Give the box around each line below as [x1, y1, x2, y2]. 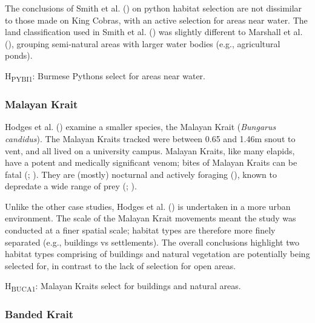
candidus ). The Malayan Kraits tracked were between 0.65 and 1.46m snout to [5, 132, 296, 145]
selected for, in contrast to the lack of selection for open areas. [5, 259, 236, 272]
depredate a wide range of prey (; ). [5, 180, 137, 192]
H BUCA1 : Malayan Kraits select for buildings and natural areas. [5, 279, 241, 294]
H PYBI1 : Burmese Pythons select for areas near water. [5, 69, 205, 83]
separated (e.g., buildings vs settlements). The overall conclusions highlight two [5, 235, 299, 248]
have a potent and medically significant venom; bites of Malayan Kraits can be [5, 156, 297, 169]
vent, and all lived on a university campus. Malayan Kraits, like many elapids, [5, 144, 295, 157]
